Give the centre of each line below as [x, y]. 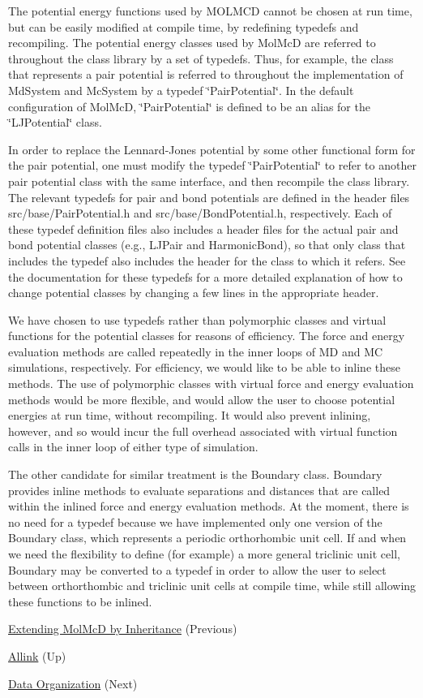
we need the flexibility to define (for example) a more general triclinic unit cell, [204, 554]
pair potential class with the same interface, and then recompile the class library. [209, 181]
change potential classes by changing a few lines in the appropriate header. [194, 293]
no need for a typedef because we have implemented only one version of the [195, 521]
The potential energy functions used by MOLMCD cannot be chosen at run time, [210, 11]
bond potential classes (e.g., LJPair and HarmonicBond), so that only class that [207, 245]
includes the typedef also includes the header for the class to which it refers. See [207, 260]
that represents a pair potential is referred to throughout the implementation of [206, 74]
